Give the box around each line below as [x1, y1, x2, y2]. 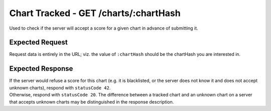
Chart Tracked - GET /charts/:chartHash [9, 8, 181, 19]
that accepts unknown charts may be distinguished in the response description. [9, 98, 174, 105]
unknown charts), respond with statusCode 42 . [9, 84, 111, 90]
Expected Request [9, 38, 68, 47]
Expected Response [9, 64, 73, 73]
